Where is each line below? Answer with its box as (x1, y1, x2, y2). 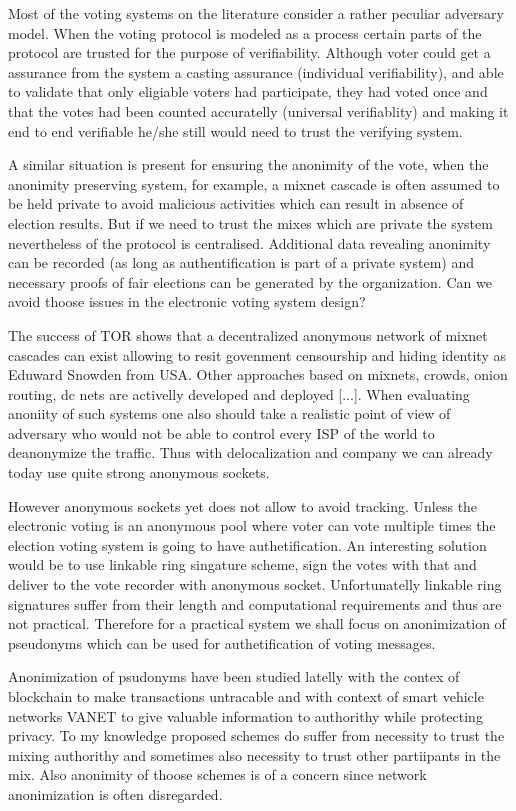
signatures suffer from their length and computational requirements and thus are (8, 593, 502, 614)
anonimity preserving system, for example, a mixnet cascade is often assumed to (8, 173, 500, 194)
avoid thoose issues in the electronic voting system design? (8, 291, 366, 312)
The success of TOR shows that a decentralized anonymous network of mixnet (8, 324, 488, 345)
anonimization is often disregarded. (8, 783, 223, 804)
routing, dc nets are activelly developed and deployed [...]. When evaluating (8, 383, 470, 404)
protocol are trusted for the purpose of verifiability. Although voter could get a (8, 42, 491, 63)
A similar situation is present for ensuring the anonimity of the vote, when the (8, 154, 489, 175)
